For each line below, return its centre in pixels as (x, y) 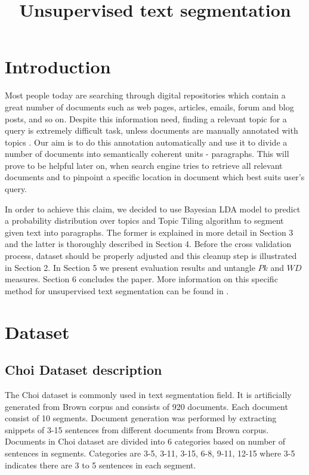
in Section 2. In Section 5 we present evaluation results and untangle (130, 267)
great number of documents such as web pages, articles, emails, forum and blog (149, 107)
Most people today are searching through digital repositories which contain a (145, 95)
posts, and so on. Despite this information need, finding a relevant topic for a (146, 118)
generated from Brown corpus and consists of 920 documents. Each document (146, 406)
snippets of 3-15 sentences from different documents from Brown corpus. (137, 429)
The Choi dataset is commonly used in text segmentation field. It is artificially (148, 394)
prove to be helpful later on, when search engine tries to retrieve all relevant (144, 165)
